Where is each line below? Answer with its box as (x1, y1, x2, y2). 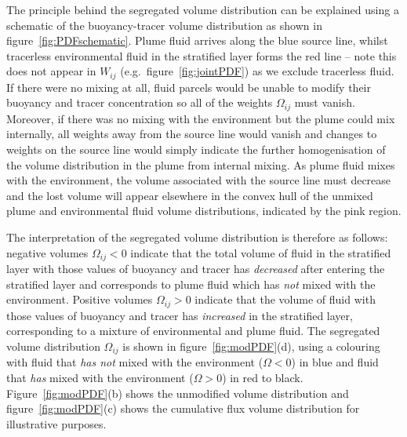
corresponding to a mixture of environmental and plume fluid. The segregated (6, 322, 380, 339)
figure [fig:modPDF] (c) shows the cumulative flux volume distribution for (6, 400, 360, 417)
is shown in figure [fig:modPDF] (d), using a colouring (122, 337, 380, 354)
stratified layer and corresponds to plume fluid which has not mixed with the (6, 275, 376, 292)
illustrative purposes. (6, 415, 107, 432)
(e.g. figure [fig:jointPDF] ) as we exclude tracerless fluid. (120, 63, 394, 79)
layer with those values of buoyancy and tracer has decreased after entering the (6, 260, 385, 277)
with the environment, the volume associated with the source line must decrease (6, 172, 391, 188)
